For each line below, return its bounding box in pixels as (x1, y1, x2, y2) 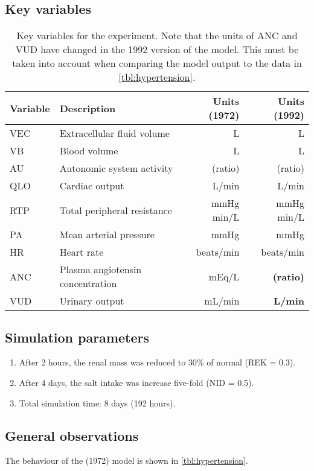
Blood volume (59, 144, 118, 158)
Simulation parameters (5, 327, 150, 346)
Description (59, 101, 116, 115)
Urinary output (59, 294, 124, 308)
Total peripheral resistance (59, 203, 172, 217)
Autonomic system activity (59, 161, 173, 175)
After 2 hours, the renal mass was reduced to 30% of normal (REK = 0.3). (19, 356, 296, 368)
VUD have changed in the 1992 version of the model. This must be (15, 42, 299, 57)
